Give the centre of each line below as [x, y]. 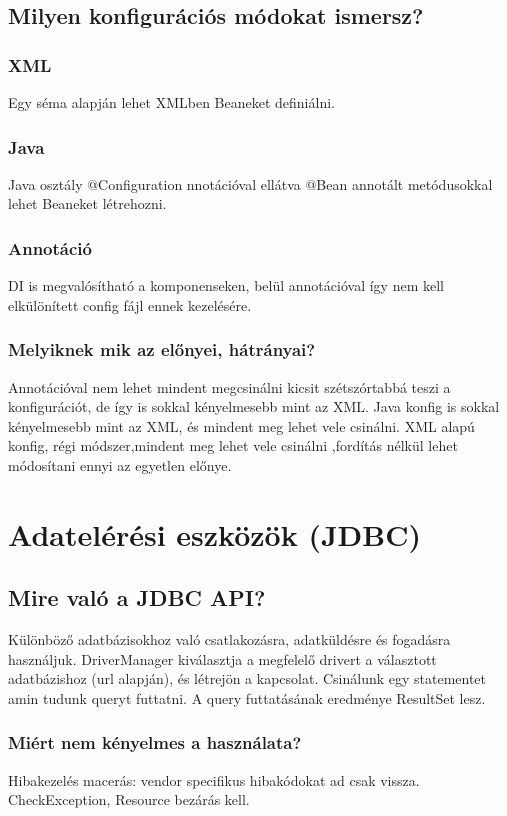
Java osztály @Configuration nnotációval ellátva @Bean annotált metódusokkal [250, 183]
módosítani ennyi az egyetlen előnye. [120, 465]
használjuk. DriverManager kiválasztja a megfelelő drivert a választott [222, 658]
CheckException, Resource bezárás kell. [129, 799]
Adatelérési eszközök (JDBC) [214, 533]
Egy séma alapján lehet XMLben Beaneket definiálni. [171, 102]
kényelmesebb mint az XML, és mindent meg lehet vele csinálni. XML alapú [241, 425]
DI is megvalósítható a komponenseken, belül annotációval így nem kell [226, 285]
